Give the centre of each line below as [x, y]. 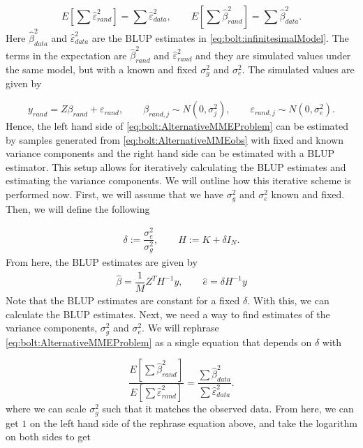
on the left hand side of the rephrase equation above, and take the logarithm [193, 423]
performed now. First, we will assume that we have [115, 194]
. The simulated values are [298, 69]
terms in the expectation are [66, 55]
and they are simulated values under [273, 55]
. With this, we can [288, 300]
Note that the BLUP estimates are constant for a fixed [123, 300]
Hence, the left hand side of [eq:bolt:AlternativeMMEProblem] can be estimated [177, 126]
